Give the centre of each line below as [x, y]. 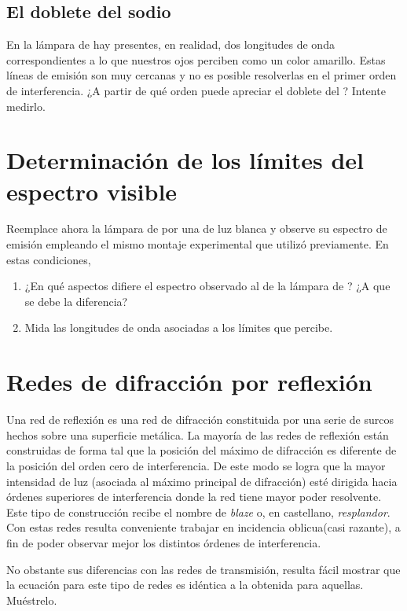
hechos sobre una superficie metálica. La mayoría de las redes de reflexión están [198, 434]
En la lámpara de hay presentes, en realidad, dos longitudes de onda [170, 44]
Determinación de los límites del [185, 160]
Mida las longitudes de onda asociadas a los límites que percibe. [179, 328]
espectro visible [92, 191]
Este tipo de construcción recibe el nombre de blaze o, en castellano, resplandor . [198, 512]
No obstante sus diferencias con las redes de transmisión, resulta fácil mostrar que [203, 569]
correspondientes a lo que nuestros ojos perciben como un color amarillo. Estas [196, 59]
